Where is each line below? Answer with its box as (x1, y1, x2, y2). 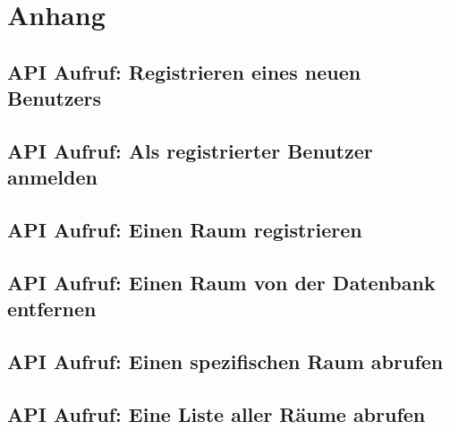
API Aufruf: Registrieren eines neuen (7, 57, 361, 85)
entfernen (7, 295, 97, 322)
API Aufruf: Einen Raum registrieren (7, 216, 362, 244)
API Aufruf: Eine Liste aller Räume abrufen (7, 400, 426, 427)
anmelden (7, 163, 98, 191)
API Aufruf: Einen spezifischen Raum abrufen (7, 348, 444, 375)
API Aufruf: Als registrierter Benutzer (7, 136, 373, 164)
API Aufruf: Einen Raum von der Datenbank (7, 268, 436, 296)
